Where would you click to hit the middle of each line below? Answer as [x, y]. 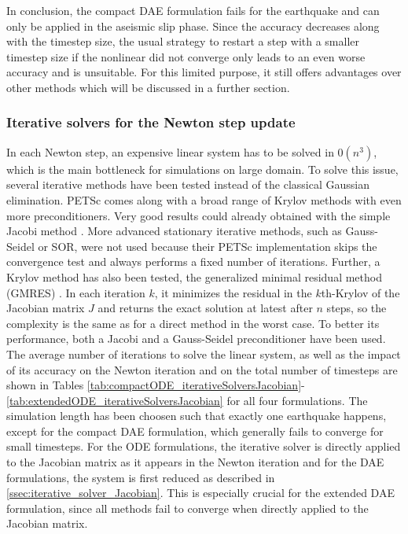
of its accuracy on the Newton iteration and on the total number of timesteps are [202, 369]
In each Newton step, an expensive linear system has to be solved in [170, 151]
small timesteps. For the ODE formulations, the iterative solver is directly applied [204, 446]
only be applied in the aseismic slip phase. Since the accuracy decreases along [193, 26]
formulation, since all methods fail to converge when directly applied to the [187, 508]
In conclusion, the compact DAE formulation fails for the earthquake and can [193, 10]
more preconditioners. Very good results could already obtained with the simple [198, 215]
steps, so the [357, 308]
